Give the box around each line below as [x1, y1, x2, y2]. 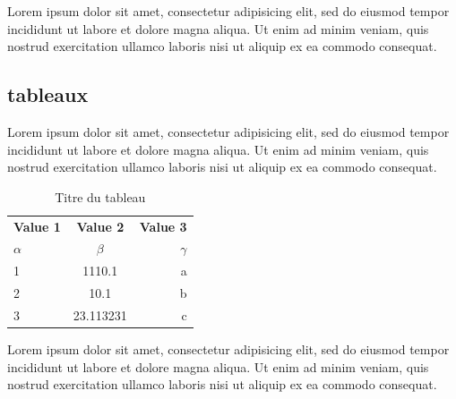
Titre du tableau [55, 187, 146, 206]
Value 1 [13, 216, 61, 235]
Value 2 [76, 216, 125, 235]
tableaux [7, 81, 89, 108]
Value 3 [139, 216, 187, 235]
